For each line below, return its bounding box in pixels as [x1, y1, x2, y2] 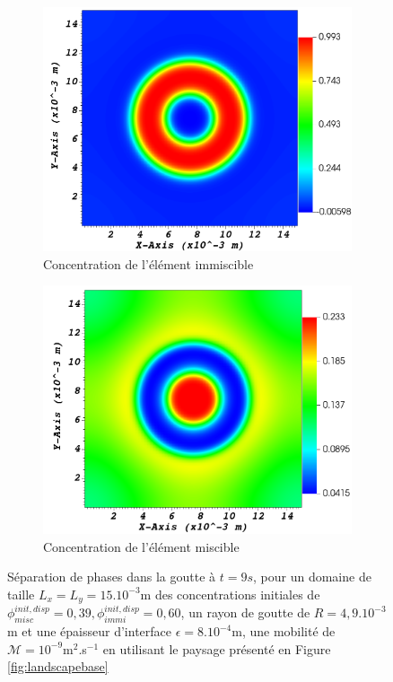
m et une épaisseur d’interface [7, 622, 171, 641]
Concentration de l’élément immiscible [43, 254, 254, 273]
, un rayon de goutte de [180, 603, 310, 622]
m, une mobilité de [231, 622, 336, 641]
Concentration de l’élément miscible [43, 537, 240, 555]
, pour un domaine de [253, 567, 371, 586]
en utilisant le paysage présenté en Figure [102, 639, 331, 658]
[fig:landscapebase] [7, 657, 109, 676]
